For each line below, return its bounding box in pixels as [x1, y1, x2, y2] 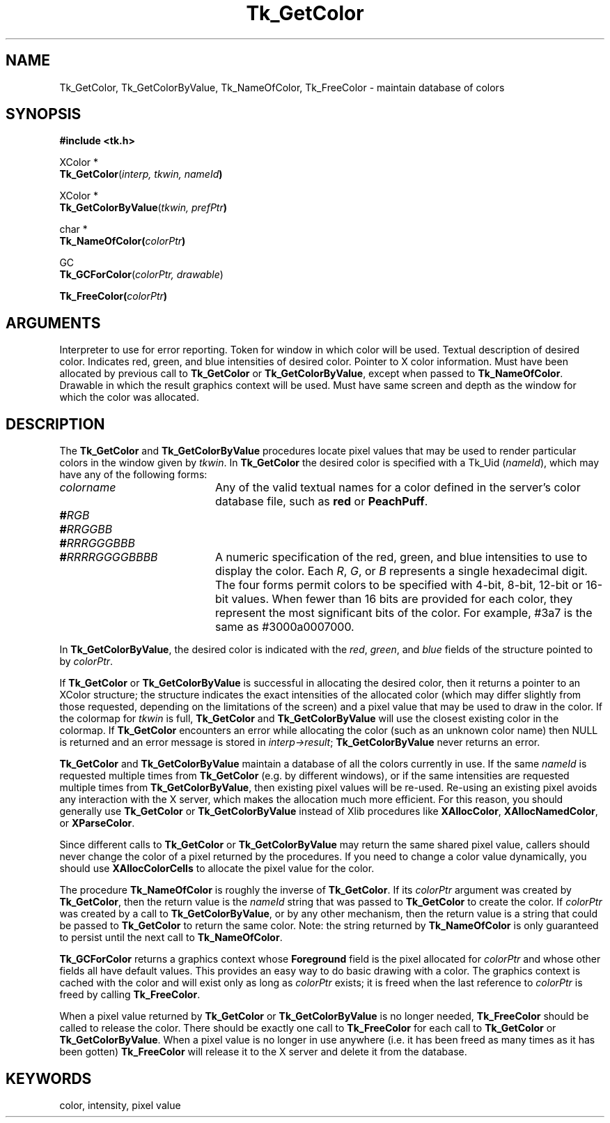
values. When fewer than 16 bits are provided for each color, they [231, 592, 573, 606]
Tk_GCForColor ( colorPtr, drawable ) [59, 268, 224, 281]
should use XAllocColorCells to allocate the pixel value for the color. [59, 862, 375, 875]
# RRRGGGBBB [59, 536, 135, 551]
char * [59, 223, 88, 236]
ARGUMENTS [6, 314, 101, 332]
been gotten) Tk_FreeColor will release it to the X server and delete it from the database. [59, 1046, 467, 1058]
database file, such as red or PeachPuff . [214, 494, 428, 509]
